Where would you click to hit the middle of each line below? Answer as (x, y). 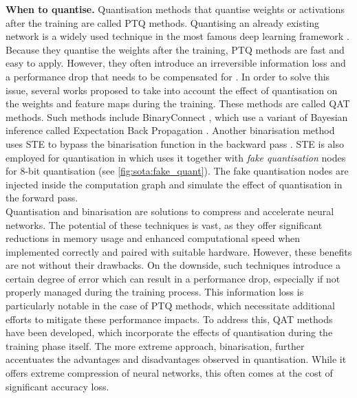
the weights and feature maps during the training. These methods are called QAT (178, 103)
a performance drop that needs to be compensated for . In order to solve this (168, 76)
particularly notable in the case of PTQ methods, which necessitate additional (170, 306)
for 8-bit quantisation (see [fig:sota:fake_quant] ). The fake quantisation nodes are (177, 171)
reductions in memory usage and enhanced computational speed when (153, 238)
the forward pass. (42, 198)
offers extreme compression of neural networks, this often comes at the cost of (169, 373)
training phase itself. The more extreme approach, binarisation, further (155, 345)
